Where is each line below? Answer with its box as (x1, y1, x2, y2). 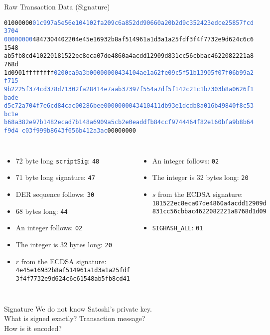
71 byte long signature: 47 (15, 172, 95, 182)
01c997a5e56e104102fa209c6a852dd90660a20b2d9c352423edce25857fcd (32, 19, 254, 26)
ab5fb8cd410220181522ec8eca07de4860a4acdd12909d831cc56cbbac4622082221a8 (4, 52, 254, 60)
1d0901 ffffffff (4, 69, 54, 76)
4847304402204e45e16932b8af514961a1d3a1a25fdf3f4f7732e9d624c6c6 (32, 35, 254, 43)
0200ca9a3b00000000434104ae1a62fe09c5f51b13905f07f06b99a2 (54, 69, 254, 76)
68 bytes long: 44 (15, 205, 68, 216)
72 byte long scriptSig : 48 (15, 155, 100, 166)
